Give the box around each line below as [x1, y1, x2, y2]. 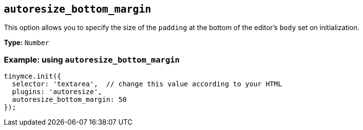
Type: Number [4, 38, 49, 47]
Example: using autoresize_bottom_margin [4, 54, 180, 65]
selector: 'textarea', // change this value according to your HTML [12, 80, 282, 88]
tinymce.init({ [4, 72, 62, 81]
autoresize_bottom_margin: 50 [12, 96, 127, 104]
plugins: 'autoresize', [12, 88, 102, 96]
